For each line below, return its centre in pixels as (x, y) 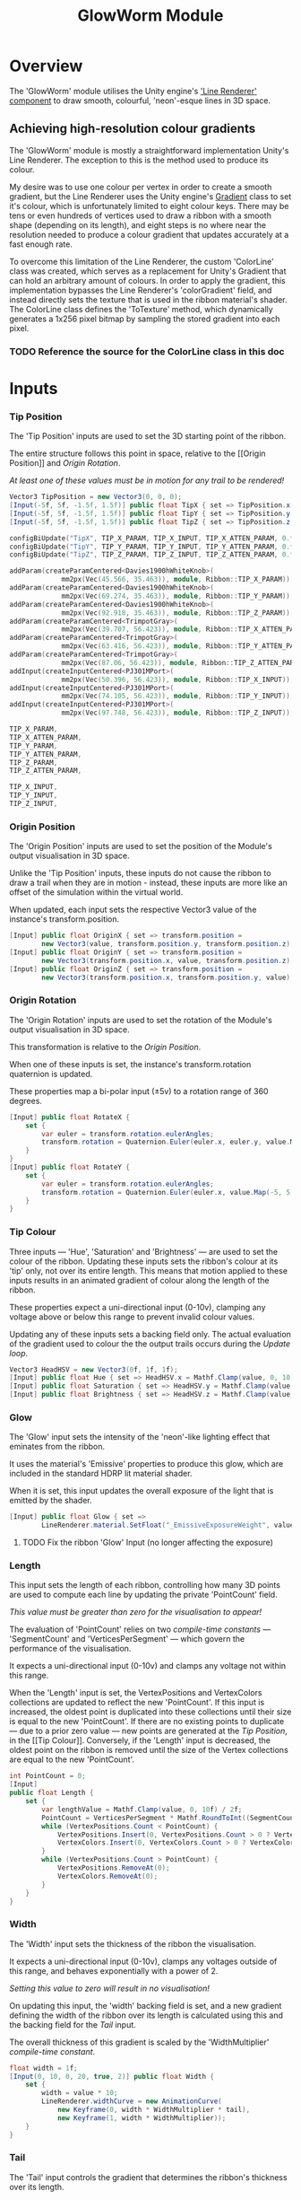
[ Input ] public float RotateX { (69, 1117)
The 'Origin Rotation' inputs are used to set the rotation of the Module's (141, 1020)
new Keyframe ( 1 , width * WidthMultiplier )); (142, 2118)
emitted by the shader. (51, 1501)
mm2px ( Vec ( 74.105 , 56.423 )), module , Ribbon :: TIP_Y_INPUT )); (178, 697)
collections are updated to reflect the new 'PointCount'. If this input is (137, 1703)
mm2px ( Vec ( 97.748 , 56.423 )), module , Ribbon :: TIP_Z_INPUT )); (178, 713)
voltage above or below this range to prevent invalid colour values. (132, 1317)
